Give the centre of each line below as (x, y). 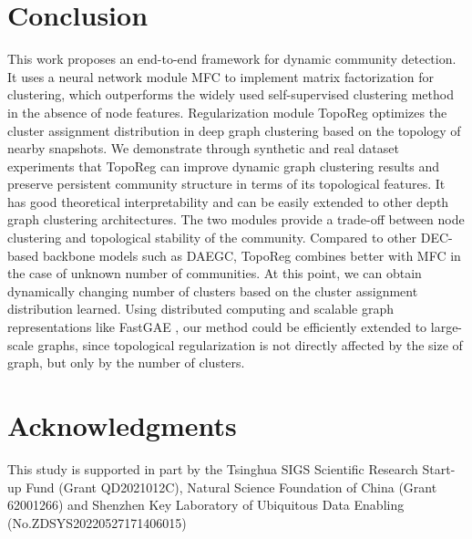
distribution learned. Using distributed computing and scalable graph (201, 309)
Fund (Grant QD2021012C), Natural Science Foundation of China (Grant (231, 487)
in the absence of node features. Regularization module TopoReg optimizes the (227, 112)
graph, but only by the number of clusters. (126, 363)
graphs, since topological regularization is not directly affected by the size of (250, 344)
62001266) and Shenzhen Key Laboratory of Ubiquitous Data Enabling (206, 505)
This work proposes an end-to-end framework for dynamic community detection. (232, 59)
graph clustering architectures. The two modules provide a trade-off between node (236, 219)
